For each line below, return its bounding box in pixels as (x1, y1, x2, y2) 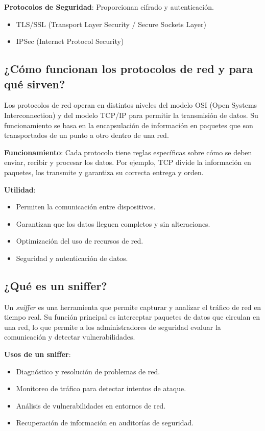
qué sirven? (4, 76, 65, 91)
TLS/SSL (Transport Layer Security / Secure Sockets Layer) (16, 18, 206, 29)
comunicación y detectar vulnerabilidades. (4, 331, 135, 342)
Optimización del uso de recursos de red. (16, 235, 143, 246)
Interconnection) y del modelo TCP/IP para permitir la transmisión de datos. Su (4, 109, 258, 120)
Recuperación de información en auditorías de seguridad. (16, 417, 194, 428)
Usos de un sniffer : (4, 349, 71, 360)
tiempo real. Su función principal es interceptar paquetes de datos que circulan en (4, 312, 260, 322)
